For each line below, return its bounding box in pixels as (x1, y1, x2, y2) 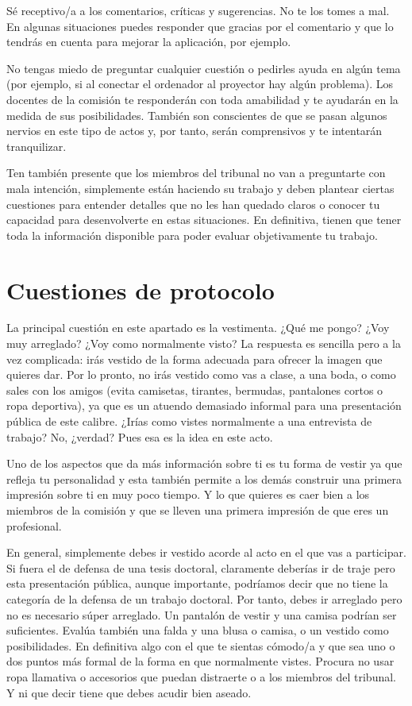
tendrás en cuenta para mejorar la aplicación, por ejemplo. (6, 33, 291, 50)
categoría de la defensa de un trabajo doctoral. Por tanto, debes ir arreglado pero (6, 590, 402, 607)
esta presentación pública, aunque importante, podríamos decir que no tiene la (6, 575, 388, 592)
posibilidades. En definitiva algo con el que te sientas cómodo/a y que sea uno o (6, 637, 395, 654)
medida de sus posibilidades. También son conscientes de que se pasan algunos (6, 106, 387, 123)
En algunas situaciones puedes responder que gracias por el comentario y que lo (6, 17, 394, 34)
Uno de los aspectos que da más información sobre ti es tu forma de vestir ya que (6, 455, 402, 472)
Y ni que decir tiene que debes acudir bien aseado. (6, 684, 252, 700)
